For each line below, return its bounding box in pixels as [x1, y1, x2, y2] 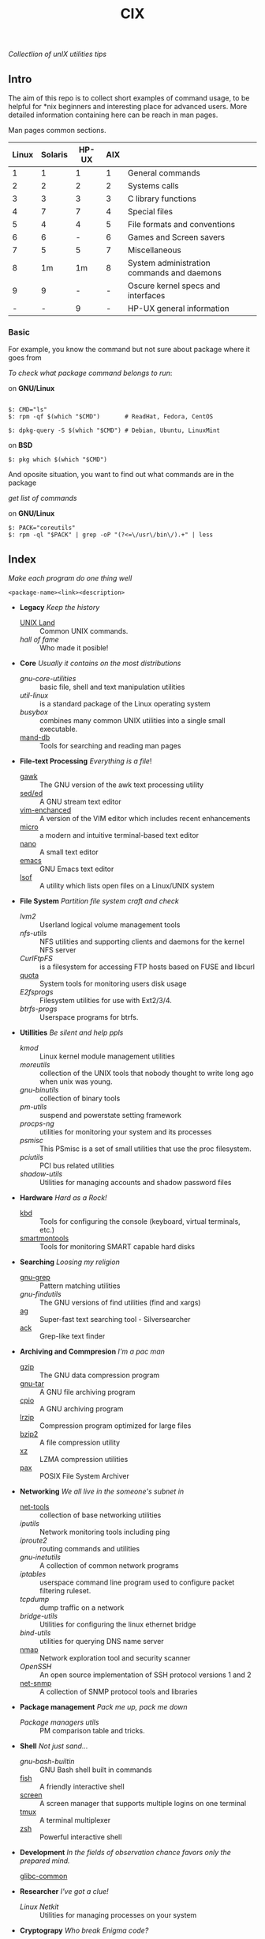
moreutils [19, 1060, 50, 1070]
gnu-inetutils [19, 1552, 62, 1562]
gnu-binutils [19, 1085, 59, 1095]
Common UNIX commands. [39, 627, 129, 636]
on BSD [8, 441, 33, 450]
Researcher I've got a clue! [19, 1887, 109, 1896]
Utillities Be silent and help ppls [19, 1028, 124, 1037]
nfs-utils [19, 929, 47, 938]
